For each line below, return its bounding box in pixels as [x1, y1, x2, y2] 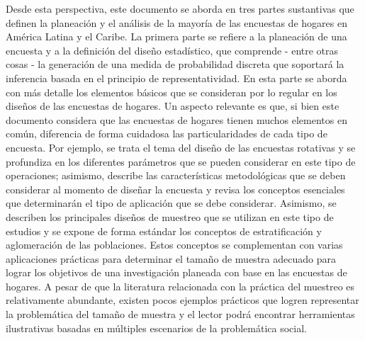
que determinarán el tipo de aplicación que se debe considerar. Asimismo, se [6, 195, 337, 210]
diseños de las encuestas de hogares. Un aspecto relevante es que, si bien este [6, 98, 339, 113]
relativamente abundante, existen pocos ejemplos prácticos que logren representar [6, 293, 359, 307]
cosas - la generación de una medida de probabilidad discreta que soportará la [6, 57, 344, 72]
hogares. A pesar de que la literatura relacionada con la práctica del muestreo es [6, 278, 355, 293]
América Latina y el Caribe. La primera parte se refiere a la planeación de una [6, 29, 347, 44]
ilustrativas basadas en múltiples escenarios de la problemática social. [6, 320, 307, 335]
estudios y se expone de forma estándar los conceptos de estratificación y [6, 223, 322, 238]
